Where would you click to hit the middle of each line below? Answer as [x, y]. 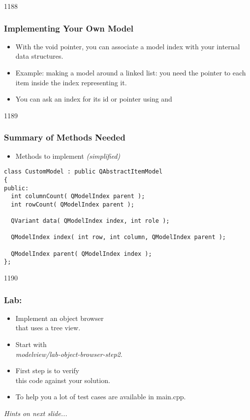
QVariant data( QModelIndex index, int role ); [90, 221]
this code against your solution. [63, 380]
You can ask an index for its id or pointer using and [94, 99]
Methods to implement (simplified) [68, 156]
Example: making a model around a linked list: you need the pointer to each [131, 72]
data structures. [39, 56]
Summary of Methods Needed [65, 137]
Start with [31, 344]
